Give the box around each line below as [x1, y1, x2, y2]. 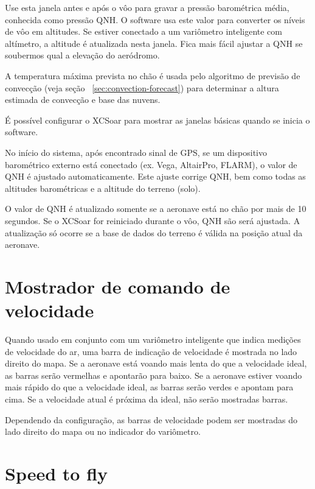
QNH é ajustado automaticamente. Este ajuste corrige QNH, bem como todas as [5, 170, 306, 183]
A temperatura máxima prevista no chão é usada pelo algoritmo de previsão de [5, 69, 300, 82]
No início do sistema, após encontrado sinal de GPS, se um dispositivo [5, 146, 267, 158]
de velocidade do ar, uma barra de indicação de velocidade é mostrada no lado [5, 345, 297, 357]
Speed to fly [5, 460, 108, 485]
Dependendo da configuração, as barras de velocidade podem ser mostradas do [5, 413, 298, 426]
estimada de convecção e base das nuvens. [5, 93, 161, 106]
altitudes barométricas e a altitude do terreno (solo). [5, 181, 201, 194]
